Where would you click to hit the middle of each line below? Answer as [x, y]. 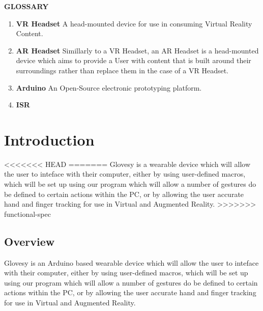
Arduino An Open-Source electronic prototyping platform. [109, 87]
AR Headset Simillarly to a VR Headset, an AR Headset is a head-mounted [137, 50]
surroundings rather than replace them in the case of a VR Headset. [122, 70]
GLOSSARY [26, 6]
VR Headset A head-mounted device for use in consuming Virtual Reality [134, 23]
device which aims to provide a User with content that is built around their [134, 60]
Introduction [49, 139]
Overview [30, 241]
